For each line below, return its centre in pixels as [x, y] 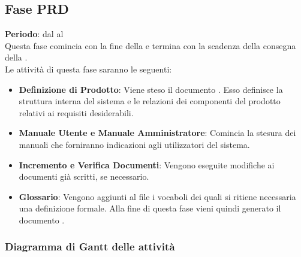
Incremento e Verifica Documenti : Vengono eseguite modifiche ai [147, 164]
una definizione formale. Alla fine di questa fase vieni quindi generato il [150, 208]
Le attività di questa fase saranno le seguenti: [88, 69]
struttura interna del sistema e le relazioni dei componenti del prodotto [150, 101]
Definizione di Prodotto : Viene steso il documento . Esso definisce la [151, 89]
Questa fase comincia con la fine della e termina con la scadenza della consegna [150, 45]
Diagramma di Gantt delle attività [90, 247]
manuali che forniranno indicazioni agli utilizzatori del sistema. [134, 144]
